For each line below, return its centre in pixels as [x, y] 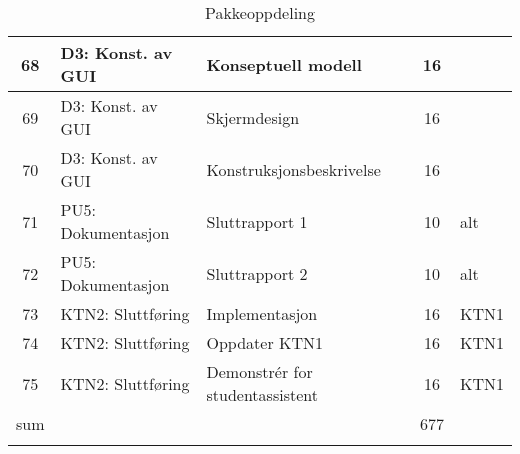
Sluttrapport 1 [257, 221]
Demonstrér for [259, 371]
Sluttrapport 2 [257, 273]
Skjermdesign [253, 117]
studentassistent [262, 394]
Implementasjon [262, 313]
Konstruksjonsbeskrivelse [293, 169]
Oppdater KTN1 [265, 342]
